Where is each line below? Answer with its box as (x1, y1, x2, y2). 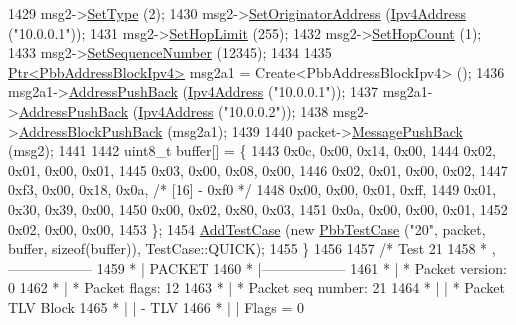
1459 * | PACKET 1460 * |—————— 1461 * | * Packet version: (96, 257, 507, 278)
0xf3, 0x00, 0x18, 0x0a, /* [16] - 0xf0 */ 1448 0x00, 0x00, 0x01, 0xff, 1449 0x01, (8, 179, 497, 200)
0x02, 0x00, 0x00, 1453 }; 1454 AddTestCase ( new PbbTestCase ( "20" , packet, (8, 218, 486, 239)
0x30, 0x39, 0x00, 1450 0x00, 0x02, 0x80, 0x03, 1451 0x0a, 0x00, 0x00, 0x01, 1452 (8, 198, 508, 219)
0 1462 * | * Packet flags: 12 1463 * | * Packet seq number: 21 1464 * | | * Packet (8, 277, 505, 298)
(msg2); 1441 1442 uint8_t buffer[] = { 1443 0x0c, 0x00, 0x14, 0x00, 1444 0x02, (8, 140, 496, 161)
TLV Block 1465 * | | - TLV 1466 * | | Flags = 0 (8, 296, 304, 317)
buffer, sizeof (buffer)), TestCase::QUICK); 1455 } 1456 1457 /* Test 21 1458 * (8, 238, 488, 259)
